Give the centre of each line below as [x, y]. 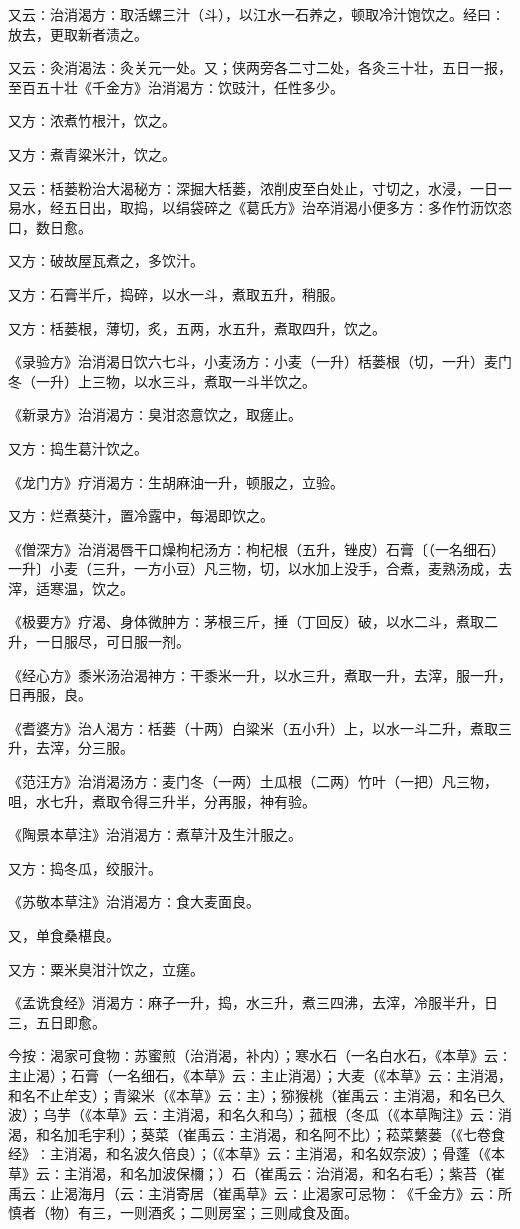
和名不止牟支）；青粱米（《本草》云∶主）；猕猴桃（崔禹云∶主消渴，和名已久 [256, 1094]
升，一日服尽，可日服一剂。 [99, 641]
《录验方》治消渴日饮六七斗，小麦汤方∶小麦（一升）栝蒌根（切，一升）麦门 [260, 361]
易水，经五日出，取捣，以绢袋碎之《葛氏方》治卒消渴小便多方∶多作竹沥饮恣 [260, 207]
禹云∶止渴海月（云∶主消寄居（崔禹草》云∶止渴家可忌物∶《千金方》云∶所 [260, 1192]
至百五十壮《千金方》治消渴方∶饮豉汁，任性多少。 [176, 86]
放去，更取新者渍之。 [78, 33]
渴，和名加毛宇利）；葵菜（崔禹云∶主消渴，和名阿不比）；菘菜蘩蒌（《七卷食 [256, 1133]
